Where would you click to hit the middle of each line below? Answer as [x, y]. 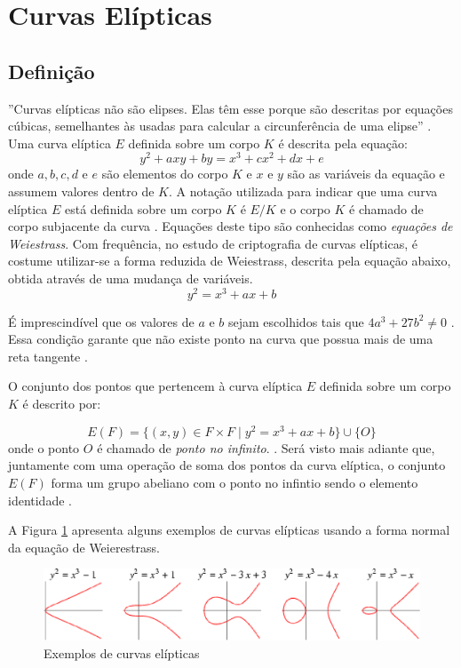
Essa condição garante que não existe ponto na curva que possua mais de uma [221, 339]
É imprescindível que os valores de [101, 321]
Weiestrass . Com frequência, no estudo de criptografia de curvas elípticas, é [213, 243]
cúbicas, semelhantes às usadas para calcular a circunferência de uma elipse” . [220, 126]
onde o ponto [44, 447]
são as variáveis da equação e [366, 174]
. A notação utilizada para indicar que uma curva [303, 191]
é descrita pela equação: [343, 143]
